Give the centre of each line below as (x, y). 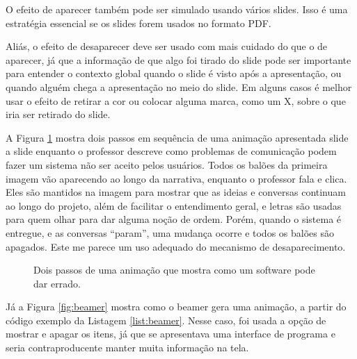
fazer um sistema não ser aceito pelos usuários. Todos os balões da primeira (167, 164)
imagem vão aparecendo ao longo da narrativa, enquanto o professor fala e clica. (176, 178)
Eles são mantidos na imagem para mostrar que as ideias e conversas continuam (176, 192)
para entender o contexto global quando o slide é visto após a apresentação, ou (174, 73)
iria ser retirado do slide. (58, 114)
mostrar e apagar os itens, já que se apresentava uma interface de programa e (170, 334)
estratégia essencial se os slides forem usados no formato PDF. (138, 23)
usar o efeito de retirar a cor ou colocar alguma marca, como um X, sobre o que (176, 100)
